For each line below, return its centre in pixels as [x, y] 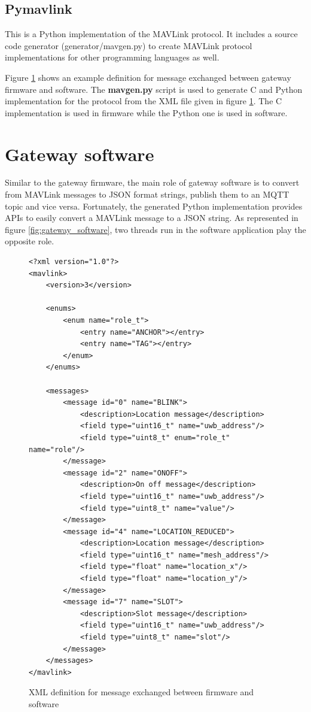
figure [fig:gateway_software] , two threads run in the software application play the [155, 229]
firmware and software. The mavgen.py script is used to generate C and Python [154, 89]
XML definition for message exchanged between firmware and [141, 692]
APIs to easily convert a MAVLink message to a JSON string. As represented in [152, 218]
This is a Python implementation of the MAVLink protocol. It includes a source [151, 34]
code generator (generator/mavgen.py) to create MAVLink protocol [129, 45]
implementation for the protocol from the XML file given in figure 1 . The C [144, 101]
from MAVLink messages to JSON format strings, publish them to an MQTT [147, 194]
